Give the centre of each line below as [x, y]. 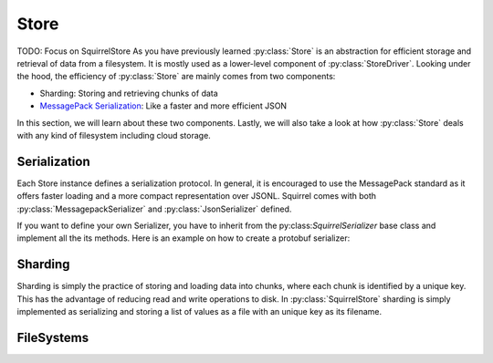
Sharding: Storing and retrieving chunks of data [129, 93]
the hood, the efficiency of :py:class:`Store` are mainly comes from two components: [176, 77]
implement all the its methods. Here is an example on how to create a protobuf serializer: [184, 238]
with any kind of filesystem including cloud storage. [114, 135]
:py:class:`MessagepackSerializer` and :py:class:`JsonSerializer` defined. [154, 209]
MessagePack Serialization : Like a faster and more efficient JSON [163, 106]
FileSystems [53, 337]
